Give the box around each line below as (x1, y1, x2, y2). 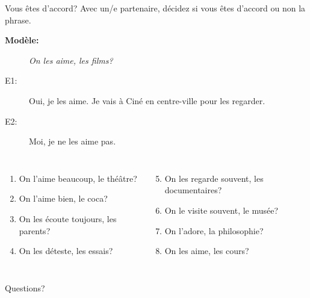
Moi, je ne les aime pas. (29, 135, 116, 147)
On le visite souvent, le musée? (164, 203, 279, 216)
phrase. (5, 13, 31, 26)
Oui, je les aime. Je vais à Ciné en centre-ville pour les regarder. (29, 94, 265, 107)
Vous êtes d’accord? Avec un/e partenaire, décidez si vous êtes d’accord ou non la (5, 2, 306, 14)
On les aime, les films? (29, 54, 113, 66)
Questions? (5, 281, 45, 294)
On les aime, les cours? (164, 244, 249, 257)
